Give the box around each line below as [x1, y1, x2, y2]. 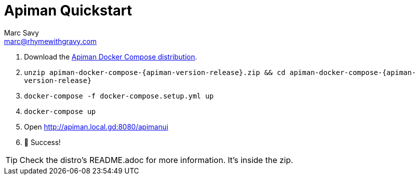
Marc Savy [4, 28, 39, 37]
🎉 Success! [24, 137, 61, 146]
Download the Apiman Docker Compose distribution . [24, 52, 197, 61]
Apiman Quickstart [4, 2, 132, 19]
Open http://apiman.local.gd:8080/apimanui [24, 122, 168, 131]
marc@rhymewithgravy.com [4, 36, 97, 45]
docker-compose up [24, 107, 96, 115]
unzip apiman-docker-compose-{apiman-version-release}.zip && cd [24, 68, 285, 76]
